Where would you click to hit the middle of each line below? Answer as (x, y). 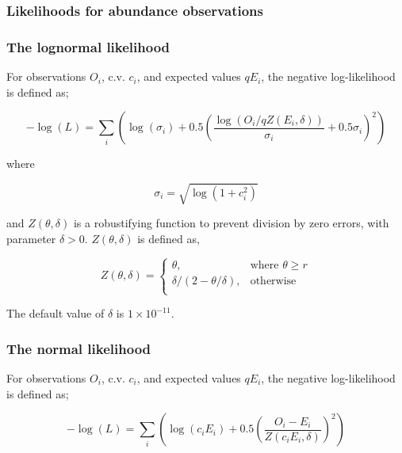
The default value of (56, 313)
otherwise (273, 281)
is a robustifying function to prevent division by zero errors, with (231, 223)
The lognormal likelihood (88, 46)
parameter (31, 238)
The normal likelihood (79, 348)
